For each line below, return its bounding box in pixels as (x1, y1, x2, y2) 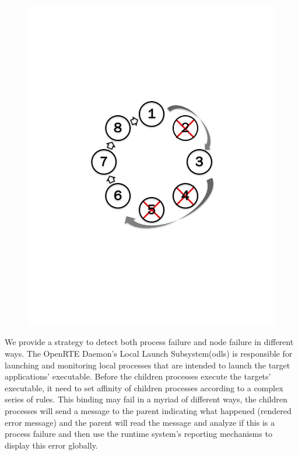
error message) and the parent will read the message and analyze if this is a (5, 416, 275, 428)
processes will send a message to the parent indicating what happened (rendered (5, 405, 292, 417)
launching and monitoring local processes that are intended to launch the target (5, 359, 290, 371)
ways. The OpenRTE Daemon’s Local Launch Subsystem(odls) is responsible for (5, 347, 293, 360)
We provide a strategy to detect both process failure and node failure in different (5, 336, 294, 348)
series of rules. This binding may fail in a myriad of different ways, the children (5, 393, 288, 405)
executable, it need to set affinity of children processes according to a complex (5, 381, 283, 394)
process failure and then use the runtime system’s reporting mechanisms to (5, 428, 272, 440)
